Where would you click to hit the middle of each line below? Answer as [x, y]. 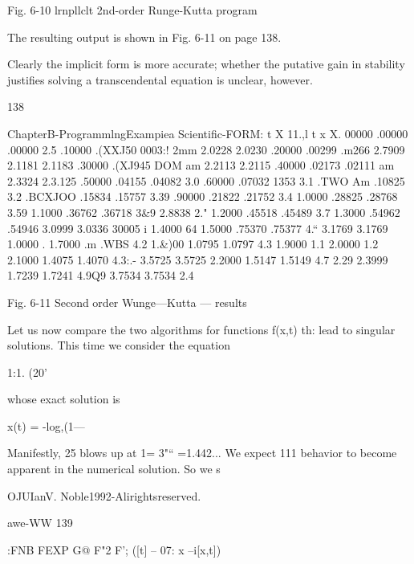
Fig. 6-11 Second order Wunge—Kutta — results [127, 302]
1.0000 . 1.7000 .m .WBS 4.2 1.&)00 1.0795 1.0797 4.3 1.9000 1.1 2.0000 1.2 [193, 244]
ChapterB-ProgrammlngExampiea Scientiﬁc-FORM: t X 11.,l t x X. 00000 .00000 [208, 133]
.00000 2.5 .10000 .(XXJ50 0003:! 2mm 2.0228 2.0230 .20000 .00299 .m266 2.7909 [206, 149]
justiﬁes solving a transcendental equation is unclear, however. [160, 79]
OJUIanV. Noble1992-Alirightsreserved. [104, 495]
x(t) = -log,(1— [46, 425]
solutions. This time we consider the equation [119, 345]
